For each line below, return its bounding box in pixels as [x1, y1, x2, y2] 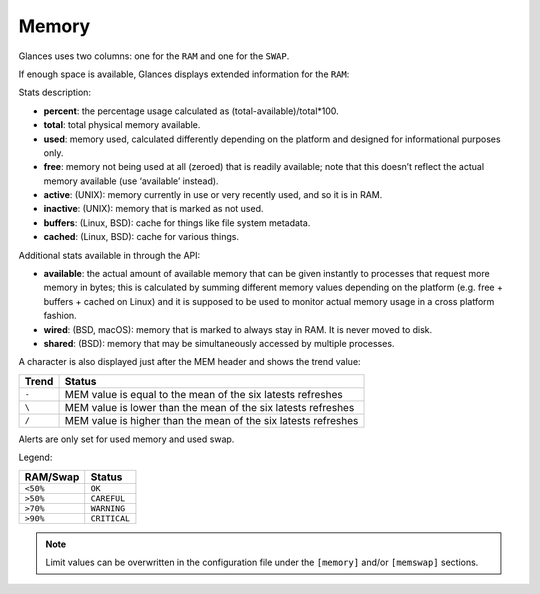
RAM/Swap [24, 470, 80, 484]
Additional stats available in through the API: [18, 249, 201, 261]
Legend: [18, 451, 53, 464]
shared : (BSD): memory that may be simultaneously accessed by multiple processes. [43, 337, 395, 349]
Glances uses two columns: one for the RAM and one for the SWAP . [18, 50, 290, 62]
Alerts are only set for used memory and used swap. [18, 433, 235, 445]
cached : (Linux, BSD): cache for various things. [43, 231, 240, 243]
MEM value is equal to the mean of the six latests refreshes [64, 387, 344, 401]
